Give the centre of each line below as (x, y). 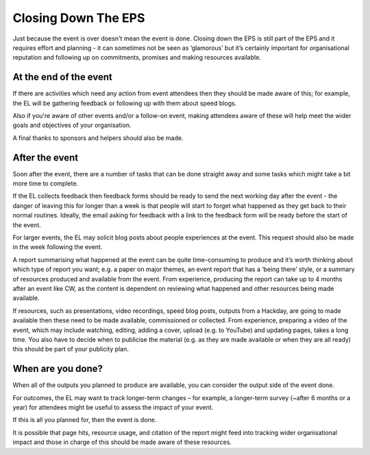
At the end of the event (62, 77)
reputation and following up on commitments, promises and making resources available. (137, 58)
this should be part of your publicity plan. (71, 349)
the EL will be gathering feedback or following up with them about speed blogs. (125, 103)
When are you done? (58, 369)
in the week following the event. (58, 247)
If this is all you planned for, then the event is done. (85, 420)
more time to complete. (46, 184)
